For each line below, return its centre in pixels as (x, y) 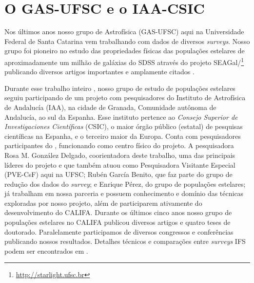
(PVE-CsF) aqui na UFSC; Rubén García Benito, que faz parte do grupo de (118, 174)
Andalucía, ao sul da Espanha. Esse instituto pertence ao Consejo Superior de (121, 117)
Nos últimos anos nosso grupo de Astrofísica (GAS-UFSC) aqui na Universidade (124, 32)
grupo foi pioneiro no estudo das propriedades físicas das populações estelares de (125, 51)
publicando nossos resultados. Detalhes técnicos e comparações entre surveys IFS (125, 241)
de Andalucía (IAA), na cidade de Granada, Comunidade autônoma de (110, 107)
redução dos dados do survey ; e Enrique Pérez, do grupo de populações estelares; (125, 184)
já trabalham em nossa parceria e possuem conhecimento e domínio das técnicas (124, 193)
